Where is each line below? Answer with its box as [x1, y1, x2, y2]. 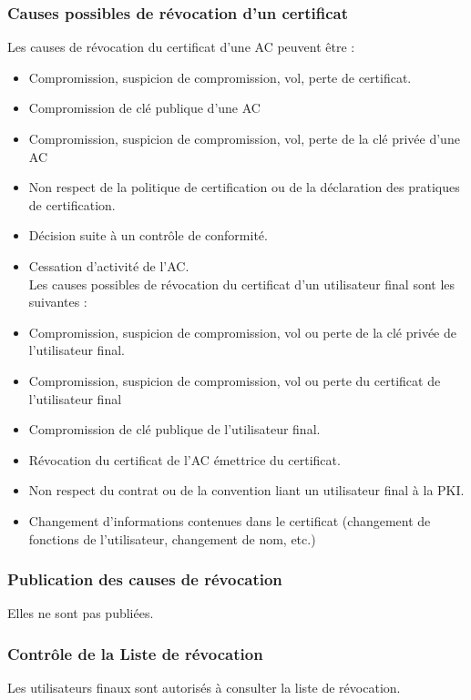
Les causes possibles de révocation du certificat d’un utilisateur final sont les [28, 274, 456, 293]
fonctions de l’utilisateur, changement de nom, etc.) [28, 529, 316, 548]
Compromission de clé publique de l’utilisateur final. [28, 420, 321, 439]
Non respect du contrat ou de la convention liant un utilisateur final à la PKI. [28, 481, 465, 500]
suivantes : [28, 292, 87, 311]
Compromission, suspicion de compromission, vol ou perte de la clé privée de [28, 322, 456, 341]
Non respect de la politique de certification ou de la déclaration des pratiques [28, 178, 460, 197]
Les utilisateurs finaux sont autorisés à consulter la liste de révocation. [7, 678, 401, 697]
